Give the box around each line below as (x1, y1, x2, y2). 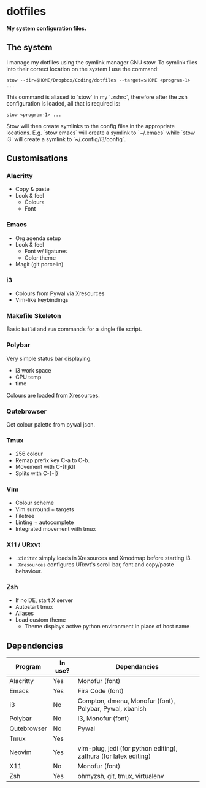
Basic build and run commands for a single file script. (6, 325, 142, 333)
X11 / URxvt (6, 540, 41, 549)
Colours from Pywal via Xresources (15, 290, 105, 297)
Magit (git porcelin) (15, 260, 64, 268)
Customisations (6, 153, 69, 164)
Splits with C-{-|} (15, 469, 59, 477)
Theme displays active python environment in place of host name (24, 623, 190, 630)
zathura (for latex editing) (77, 752, 151, 760)
